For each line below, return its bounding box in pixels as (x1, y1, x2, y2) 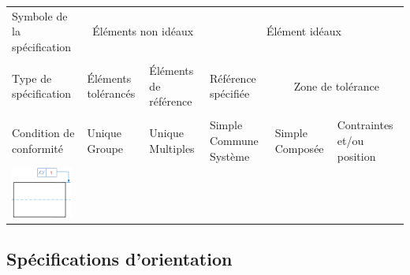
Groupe (87, 139, 124, 156)
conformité (12, 139, 63, 156)
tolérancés (87, 85, 136, 102)
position (337, 147, 376, 164)
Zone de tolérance (293, 77, 379, 94)
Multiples (149, 139, 195, 156)
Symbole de (12, 7, 68, 24)
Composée (274, 139, 324, 156)
